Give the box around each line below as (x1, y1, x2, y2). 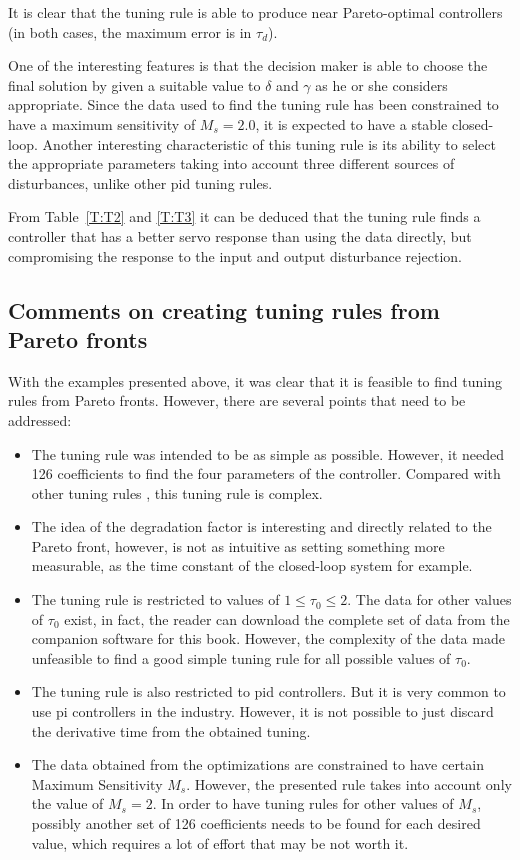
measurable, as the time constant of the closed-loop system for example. (31, 555, 473, 576)
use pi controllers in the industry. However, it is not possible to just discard (31, 701, 494, 722)
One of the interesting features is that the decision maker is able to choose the (8, 55, 488, 76)
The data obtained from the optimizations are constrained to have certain (31, 754, 484, 775)
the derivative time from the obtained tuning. (31, 720, 311, 741)
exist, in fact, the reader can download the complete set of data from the (64, 608, 510, 629)
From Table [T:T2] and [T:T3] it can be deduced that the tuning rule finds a (8, 206, 481, 227)
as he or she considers (315, 74, 448, 95)
